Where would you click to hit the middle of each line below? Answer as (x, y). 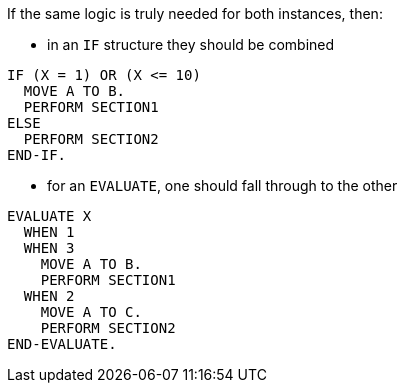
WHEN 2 (49, 296)
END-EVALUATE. (62, 344)
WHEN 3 (49, 248)
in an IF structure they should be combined (191, 44)
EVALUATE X (49, 216)
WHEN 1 (49, 232)
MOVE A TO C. (91, 312)
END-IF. (37, 155)
